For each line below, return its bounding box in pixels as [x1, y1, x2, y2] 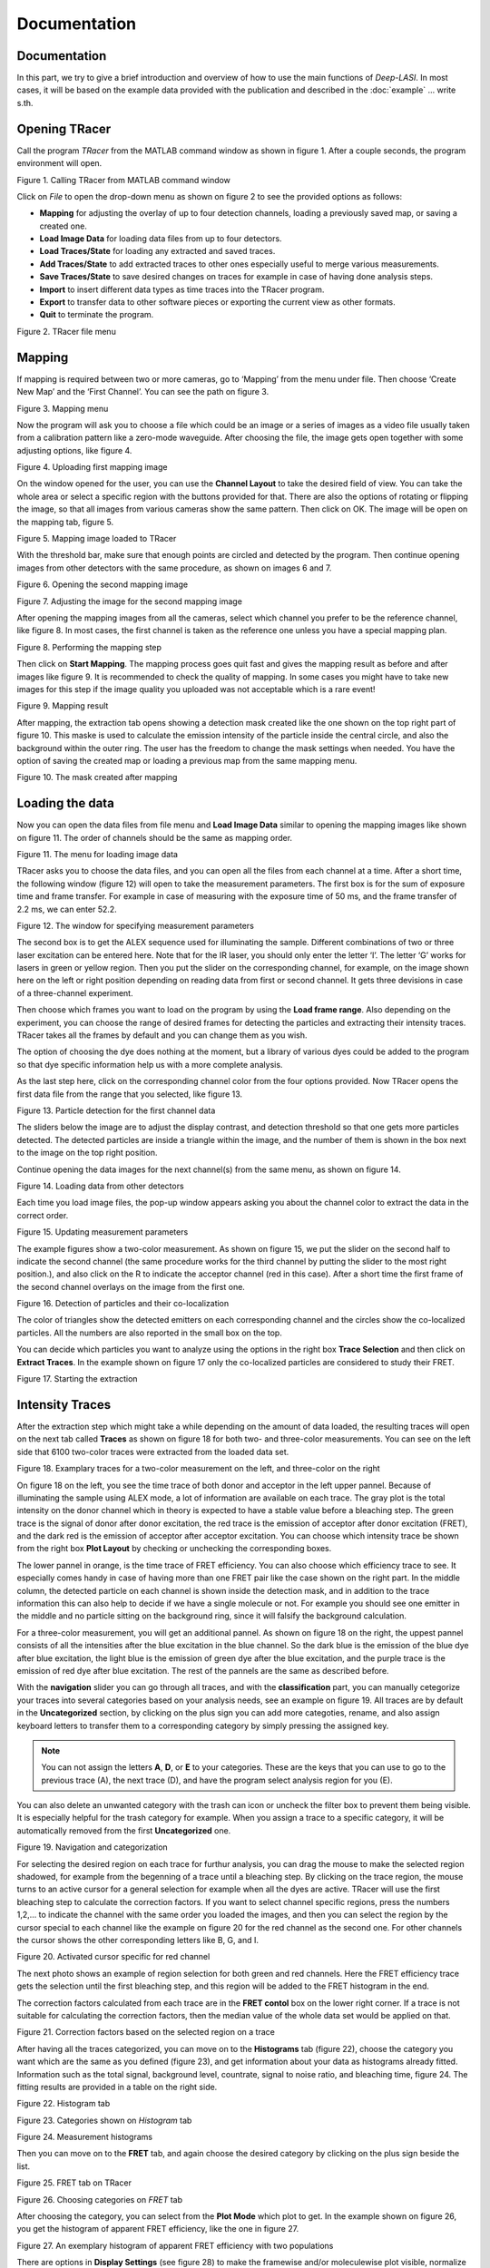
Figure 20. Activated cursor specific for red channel [16, 1951, 211, 1962]
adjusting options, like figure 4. [16, 445, 132, 455]
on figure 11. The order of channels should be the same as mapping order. [16, 832, 293, 843]
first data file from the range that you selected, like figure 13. [16, 1089, 243, 1100]
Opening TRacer [16, 121, 112, 136]
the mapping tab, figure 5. [16, 516, 114, 527]
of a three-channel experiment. [16, 987, 133, 998]
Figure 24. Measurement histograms [16, 2132, 153, 2143]
